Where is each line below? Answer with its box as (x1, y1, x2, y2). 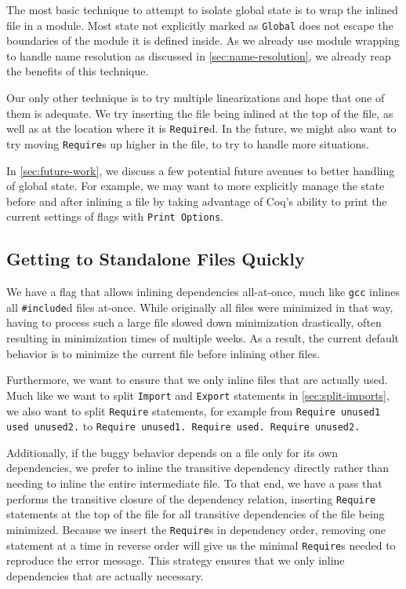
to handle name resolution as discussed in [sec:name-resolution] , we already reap (6, 47, 391, 64)
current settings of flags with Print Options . (6, 208, 223, 225)
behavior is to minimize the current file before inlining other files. (6, 345, 321, 361)
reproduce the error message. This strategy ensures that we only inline (6, 552, 345, 569)
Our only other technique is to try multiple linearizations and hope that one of (6, 90, 385, 106)
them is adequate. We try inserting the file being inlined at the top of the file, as (6, 104, 393, 121)
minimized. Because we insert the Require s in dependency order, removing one (6, 521, 386, 537)
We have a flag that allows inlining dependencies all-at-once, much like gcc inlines (6, 284, 400, 300)
